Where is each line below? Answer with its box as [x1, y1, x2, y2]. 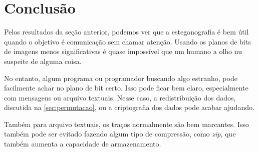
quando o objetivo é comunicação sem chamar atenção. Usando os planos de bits [4, 36, 251, 46]
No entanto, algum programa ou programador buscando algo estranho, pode [4, 72, 237, 83]
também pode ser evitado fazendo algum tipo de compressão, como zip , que [4, 128, 236, 139]
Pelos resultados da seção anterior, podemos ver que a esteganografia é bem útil [4, 26, 249, 37]
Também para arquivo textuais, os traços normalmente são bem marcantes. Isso [4, 118, 249, 129]
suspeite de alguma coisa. [4, 55, 82, 66]
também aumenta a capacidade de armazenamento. [4, 138, 161, 149]
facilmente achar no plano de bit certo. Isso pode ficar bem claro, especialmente [4, 82, 248, 93]
